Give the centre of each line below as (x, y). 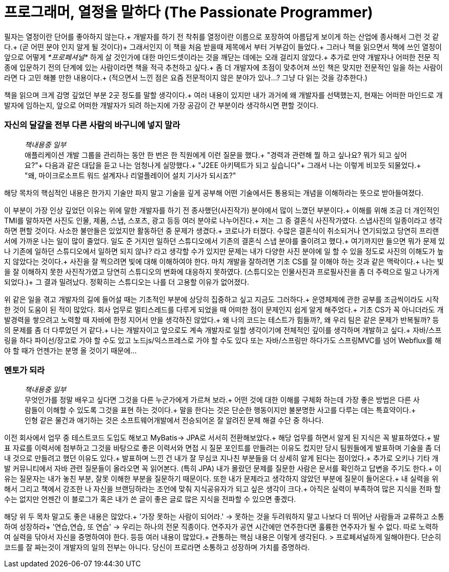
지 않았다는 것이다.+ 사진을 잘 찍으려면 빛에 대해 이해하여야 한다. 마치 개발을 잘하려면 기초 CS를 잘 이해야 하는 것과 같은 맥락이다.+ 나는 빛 (224, 261)
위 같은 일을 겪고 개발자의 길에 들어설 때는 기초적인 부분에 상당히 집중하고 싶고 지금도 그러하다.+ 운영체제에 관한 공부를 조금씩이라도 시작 (222, 299)
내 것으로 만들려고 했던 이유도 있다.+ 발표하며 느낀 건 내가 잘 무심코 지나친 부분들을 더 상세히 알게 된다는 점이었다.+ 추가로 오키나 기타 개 (221, 458)
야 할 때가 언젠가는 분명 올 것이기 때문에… (70, 350)
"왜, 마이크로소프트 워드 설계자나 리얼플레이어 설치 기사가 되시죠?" (130, 175)
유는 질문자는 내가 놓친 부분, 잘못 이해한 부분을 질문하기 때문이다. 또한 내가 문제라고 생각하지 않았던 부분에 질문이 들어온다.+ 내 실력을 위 (221, 479)
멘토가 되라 (25, 370)
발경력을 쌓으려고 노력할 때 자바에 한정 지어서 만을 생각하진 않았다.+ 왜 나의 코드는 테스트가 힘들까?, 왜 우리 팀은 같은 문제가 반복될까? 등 (222, 320)
